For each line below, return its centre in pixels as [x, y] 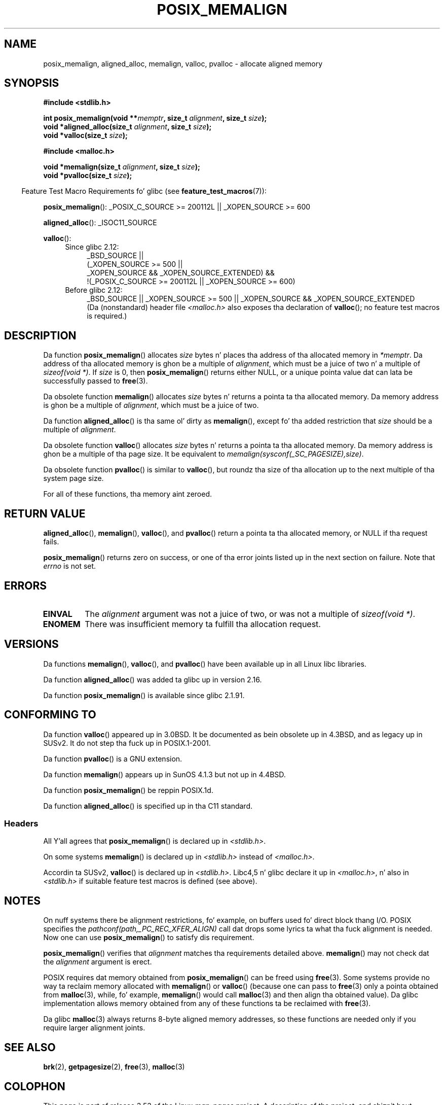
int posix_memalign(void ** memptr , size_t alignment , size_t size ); [155, 118]
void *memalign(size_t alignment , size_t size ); [122, 167]
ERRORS [26, 585]
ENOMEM [62, 624]
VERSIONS [31, 644]
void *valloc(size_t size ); [85, 135]
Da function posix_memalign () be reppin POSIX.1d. [128, 790]
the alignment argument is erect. [98, 962]
